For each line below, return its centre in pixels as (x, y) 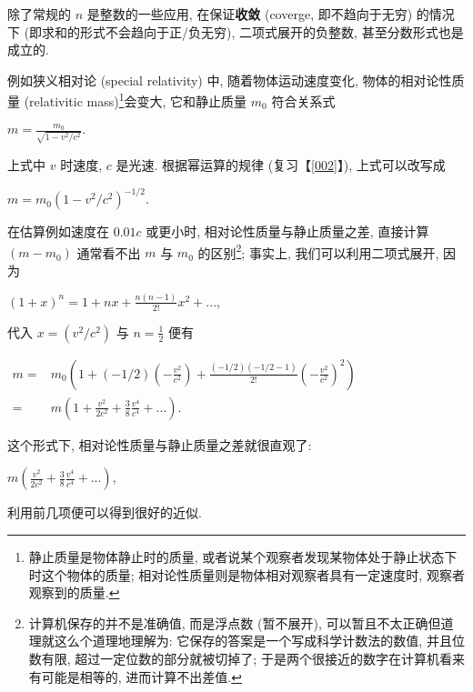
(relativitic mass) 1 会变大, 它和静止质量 (136, 100)
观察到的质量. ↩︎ (74, 592)
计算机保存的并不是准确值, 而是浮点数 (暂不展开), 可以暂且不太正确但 (235, 622)
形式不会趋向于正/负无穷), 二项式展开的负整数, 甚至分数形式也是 (272, 31)
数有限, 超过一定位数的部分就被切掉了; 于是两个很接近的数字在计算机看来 (247, 658)
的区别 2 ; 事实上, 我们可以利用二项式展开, (318, 251)
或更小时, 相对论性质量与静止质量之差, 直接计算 (287, 231)
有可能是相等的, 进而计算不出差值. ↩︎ (135, 676)
